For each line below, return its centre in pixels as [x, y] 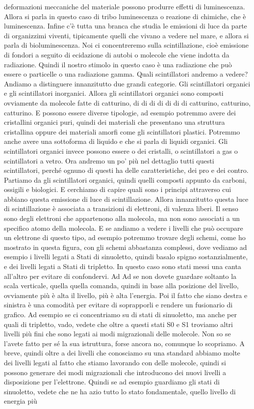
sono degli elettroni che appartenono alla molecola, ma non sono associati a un [122, 218]
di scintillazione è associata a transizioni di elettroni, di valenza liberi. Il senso [121, 208]
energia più [21, 401]
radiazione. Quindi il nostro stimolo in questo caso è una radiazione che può [118, 64]
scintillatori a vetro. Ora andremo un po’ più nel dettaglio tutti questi [109, 160]
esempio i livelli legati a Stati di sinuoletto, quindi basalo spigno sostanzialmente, [126, 257]
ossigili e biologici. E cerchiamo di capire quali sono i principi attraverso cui [118, 189]
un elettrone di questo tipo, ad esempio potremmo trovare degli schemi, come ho [125, 237]
